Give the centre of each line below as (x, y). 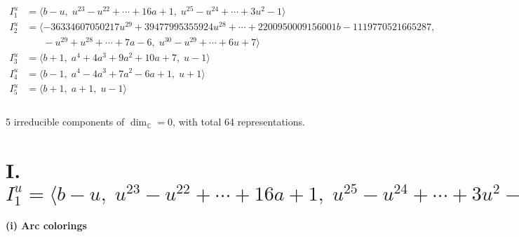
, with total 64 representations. (239, 122)
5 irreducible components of (65, 122)
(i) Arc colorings (46, 225)
